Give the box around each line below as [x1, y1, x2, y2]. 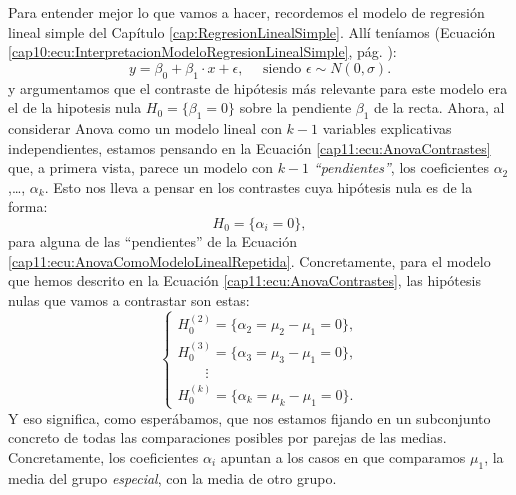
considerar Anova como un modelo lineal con [8, 117, 282, 138]
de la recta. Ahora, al [374, 97, 505, 118]
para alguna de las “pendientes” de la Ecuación [8, 230, 297, 251]
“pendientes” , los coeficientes [313, 157, 489, 178]
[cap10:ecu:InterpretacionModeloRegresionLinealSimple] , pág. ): [8, 41, 397, 62]
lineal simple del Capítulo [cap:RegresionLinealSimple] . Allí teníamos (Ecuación [8, 21, 496, 42]
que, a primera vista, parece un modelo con [8, 157, 274, 178]
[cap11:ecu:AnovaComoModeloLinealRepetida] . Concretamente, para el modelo [8, 250, 491, 271]
